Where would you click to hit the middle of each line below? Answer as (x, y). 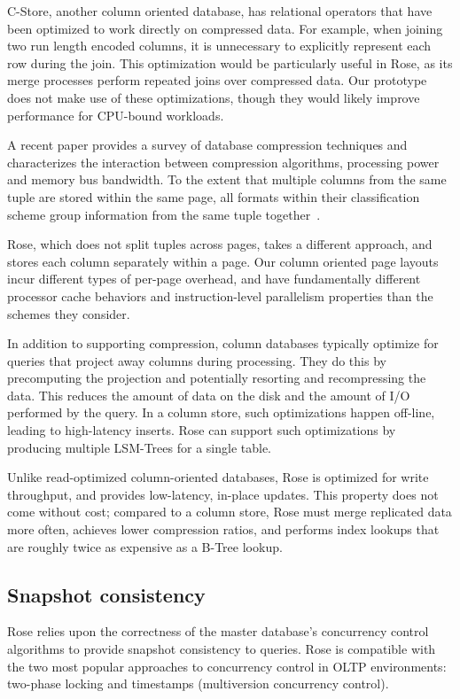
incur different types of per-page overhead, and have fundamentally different (214, 279)
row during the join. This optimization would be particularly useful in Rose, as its (230, 62)
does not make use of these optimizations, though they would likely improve (214, 97)
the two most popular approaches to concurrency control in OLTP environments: (227, 666)
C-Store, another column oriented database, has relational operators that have (220, 11)
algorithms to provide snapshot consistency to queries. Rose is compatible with (222, 649)
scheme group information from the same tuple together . (164, 214)
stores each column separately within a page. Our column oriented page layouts (223, 261)
